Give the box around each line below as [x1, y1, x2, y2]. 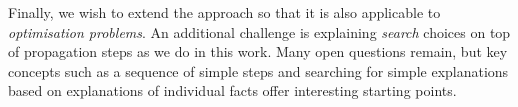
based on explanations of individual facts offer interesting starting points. [8, 80, 457, 101]
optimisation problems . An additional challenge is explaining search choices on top [8, 21, 511, 42]
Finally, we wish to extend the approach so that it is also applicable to [8, 2, 441, 22]
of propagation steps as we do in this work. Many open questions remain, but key [8, 41, 508, 62]
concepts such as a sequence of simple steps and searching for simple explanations [8, 60, 509, 81]
